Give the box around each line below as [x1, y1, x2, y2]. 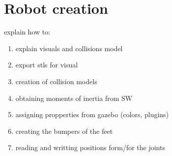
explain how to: [4, 27, 51, 37]
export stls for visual [15, 60, 78, 70]
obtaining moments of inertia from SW [15, 93, 133, 103]
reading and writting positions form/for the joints [15, 142, 165, 153]
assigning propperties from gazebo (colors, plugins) [15, 109, 169, 120]
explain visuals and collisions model [15, 43, 123, 53]
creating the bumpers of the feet [15, 125, 113, 136]
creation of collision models [15, 76, 97, 86]
